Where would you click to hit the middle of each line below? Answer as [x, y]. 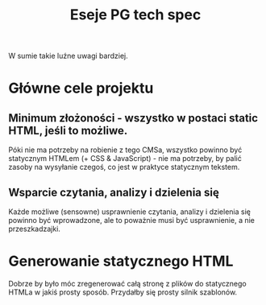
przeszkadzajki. [34, 229]
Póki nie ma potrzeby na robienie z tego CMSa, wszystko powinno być [125, 150]
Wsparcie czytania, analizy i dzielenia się [114, 192]
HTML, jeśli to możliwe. [68, 130]
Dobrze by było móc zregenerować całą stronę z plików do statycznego [128, 283]
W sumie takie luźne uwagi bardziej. [69, 56]
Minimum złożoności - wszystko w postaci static [133, 118]
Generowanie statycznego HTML [121, 261]
